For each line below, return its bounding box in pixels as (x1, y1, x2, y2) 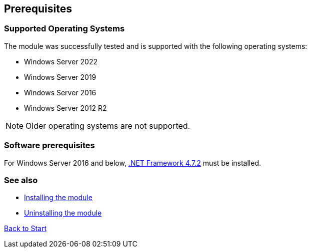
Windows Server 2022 (24, 57, 97, 66)
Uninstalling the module (24, 209, 102, 218)
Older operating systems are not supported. (25, 120, 190, 131)
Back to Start (4, 224, 46, 233)
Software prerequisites (4, 140, 95, 151)
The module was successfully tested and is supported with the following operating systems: (4, 41, 307, 50)
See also (4, 175, 38, 185)
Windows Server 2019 (24, 72, 96, 81)
